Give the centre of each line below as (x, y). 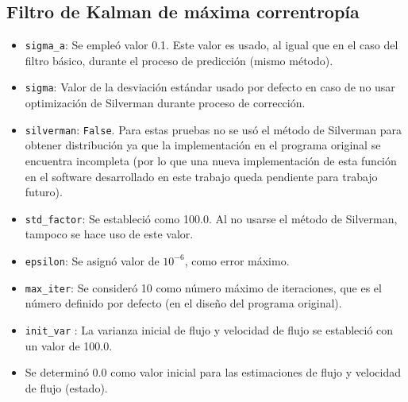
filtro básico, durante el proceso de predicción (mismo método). (179, 60)
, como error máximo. (237, 260)
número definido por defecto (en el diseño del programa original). (183, 303)
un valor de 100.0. (69, 345)
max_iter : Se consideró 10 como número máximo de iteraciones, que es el (203, 287)
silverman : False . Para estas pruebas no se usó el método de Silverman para (214, 129)
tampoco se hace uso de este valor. (109, 234)
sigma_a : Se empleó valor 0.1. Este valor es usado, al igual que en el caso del (212, 45)
